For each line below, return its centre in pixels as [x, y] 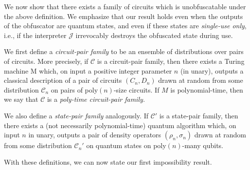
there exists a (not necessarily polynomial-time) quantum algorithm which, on [120, 125]
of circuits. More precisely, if [46, 61]
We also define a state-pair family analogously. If [76, 115]
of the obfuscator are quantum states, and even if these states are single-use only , [125, 26]
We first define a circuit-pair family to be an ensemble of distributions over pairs [124, 51]
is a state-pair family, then [199, 115]
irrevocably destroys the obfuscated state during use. [154, 35]
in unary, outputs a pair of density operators [95, 135]
